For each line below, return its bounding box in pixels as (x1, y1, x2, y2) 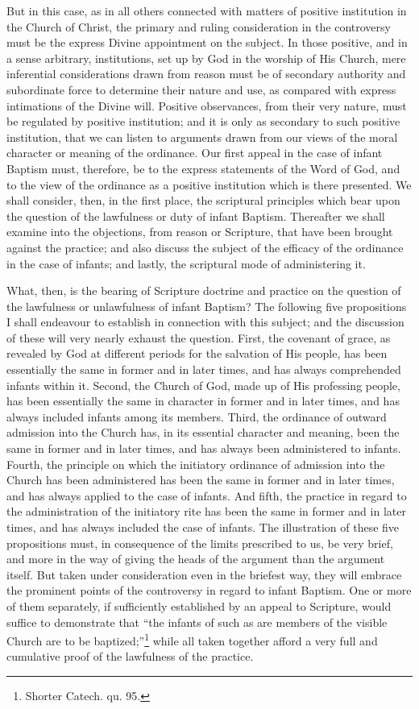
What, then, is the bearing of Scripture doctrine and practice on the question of (6, 282, 401, 299)
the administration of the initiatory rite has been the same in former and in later (6, 503, 406, 520)
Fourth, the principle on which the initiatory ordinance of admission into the (6, 455, 385, 472)
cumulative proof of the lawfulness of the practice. (6, 648, 254, 665)
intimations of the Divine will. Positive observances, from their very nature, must (6, 97, 407, 114)
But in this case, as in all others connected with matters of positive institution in (6, 2, 407, 19)
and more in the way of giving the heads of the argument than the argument (6, 550, 385, 567)
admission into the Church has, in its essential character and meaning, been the (6, 424, 400, 441)
